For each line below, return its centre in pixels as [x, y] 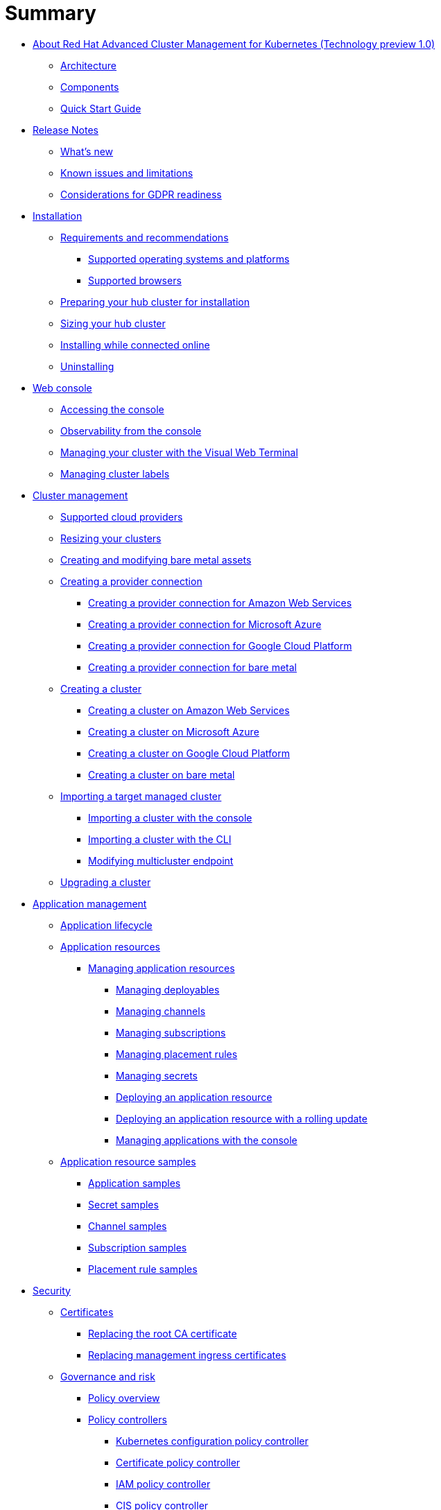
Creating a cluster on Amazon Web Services [189, 710]
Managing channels [161, 1011]
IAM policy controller [163, 1484]
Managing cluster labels [115, 474]
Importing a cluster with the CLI [160, 839]
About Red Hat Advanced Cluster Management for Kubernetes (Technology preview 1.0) [234, 44]
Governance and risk [108, 1376]
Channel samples [128, 1226]
